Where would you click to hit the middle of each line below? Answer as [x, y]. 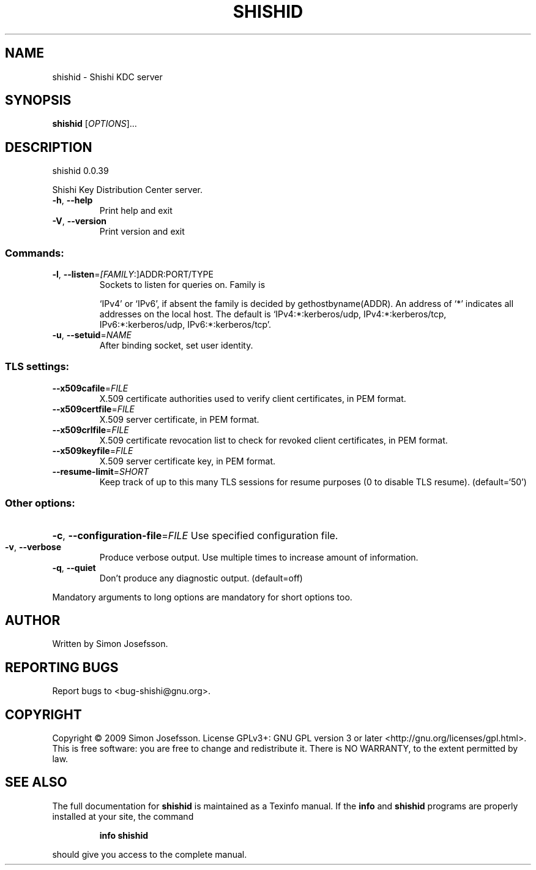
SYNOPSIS [38, 100]
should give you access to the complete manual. [150, 854]
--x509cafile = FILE [90, 388]
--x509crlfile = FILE [91, 429]
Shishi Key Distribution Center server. [127, 190]
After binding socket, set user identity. [176, 346]
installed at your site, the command [123, 816]
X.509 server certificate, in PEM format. [179, 419]
